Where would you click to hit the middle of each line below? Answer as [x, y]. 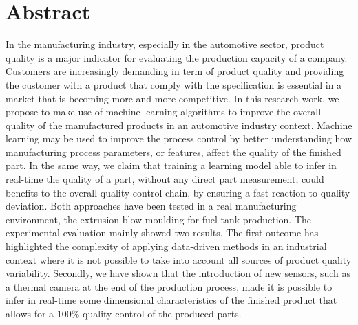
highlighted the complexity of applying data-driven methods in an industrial [166, 246]
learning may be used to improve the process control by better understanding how [179, 138]
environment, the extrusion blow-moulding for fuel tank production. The [159, 219]
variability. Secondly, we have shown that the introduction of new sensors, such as [178, 273]
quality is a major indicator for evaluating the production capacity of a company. [177, 57]
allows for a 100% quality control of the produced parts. [124, 313]
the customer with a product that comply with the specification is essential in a [174, 84]
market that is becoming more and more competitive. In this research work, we [172, 98]
